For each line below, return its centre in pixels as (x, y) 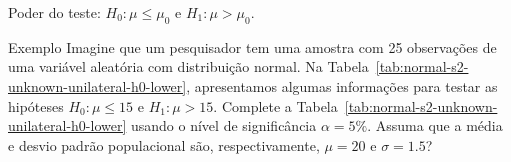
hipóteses (36, 105)
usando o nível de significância (223, 125)
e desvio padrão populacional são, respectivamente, (164, 144)
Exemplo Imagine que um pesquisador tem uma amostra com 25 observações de (252, 46)
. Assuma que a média (435, 125)
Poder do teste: (54, 12)
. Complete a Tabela (275, 105)
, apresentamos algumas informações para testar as (342, 85)
